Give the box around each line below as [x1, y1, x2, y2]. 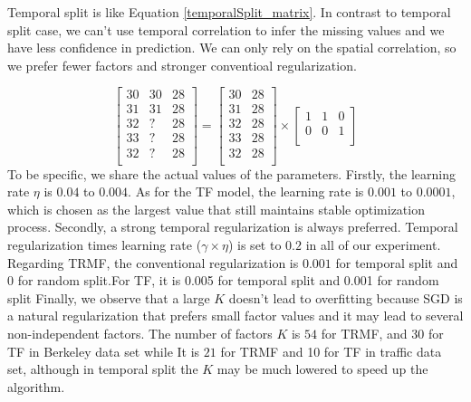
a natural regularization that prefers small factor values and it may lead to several [7, 306, 464, 325]
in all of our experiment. [305, 234, 441, 254]
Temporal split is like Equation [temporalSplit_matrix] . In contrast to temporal [7, 3, 451, 21]
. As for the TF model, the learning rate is [128, 182, 364, 201]
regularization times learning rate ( [7, 234, 202, 254]
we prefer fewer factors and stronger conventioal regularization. [7, 55, 357, 74]
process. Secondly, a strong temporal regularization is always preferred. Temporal [7, 217, 458, 236]
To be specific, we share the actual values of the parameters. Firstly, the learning [7, 164, 457, 183]
